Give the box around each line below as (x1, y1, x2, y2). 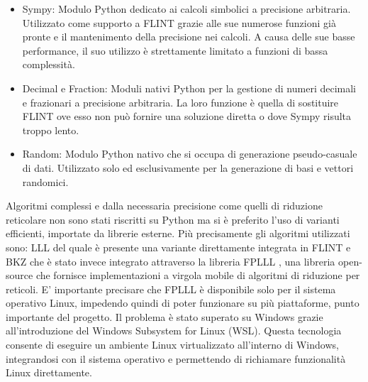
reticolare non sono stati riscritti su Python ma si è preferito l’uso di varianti (6, 212, 340, 227)
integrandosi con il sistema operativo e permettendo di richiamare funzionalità (6, 351, 346, 366)
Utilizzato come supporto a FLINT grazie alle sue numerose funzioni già (22, 15, 336, 30)
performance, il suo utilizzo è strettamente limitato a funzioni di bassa (22, 43, 328, 58)
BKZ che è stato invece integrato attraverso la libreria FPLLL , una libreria (6, 253, 335, 268)
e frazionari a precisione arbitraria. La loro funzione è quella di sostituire (22, 94, 339, 109)
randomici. (22, 174, 69, 189)
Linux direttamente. (6, 365, 92, 380)
